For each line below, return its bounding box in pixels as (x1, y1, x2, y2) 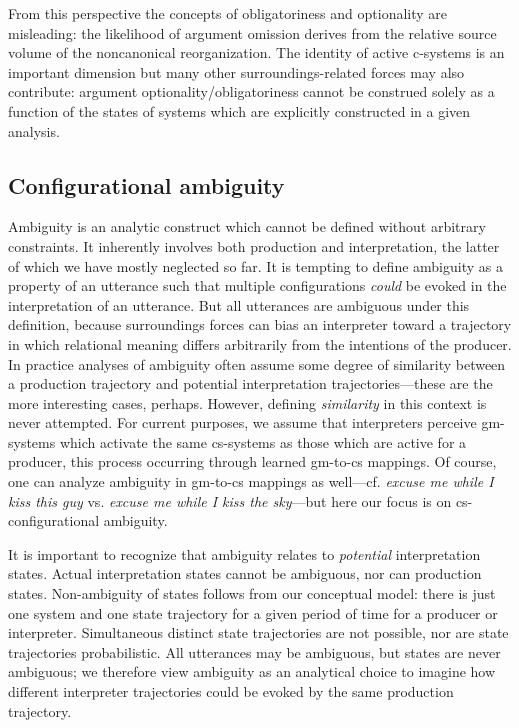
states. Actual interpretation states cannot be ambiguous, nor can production (8, 563, 482, 584)
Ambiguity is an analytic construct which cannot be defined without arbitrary (8, 216, 486, 237)
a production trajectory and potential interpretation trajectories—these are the (8, 373, 493, 394)
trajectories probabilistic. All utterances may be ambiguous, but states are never (8, 641, 501, 662)
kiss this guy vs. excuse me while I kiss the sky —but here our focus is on (8, 490, 452, 511)
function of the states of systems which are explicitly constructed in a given (8, 100, 471, 121)
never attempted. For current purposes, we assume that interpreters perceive (8, 412, 477, 433)
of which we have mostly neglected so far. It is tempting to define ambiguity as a (8, 255, 503, 276)
